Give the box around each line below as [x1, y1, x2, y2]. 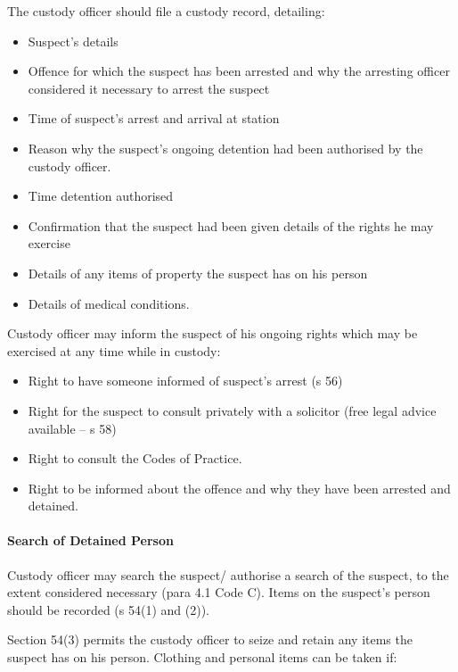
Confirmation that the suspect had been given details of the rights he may [28, 216, 434, 235]
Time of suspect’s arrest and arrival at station [28, 109, 280, 128]
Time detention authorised [28, 187, 174, 205]
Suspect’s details [28, 31, 119, 50]
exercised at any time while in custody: [7, 341, 221, 360]
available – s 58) [28, 419, 117, 437]
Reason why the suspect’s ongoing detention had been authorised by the [28, 138, 423, 157]
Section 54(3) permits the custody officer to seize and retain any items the [7, 630, 413, 649]
